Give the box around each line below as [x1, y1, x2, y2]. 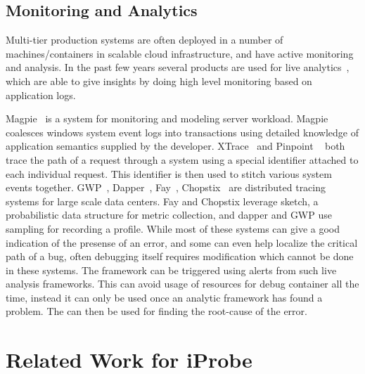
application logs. [6, 87, 76, 102]
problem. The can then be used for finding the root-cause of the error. [6, 304, 307, 318]
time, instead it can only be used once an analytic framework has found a [6, 290, 323, 304]
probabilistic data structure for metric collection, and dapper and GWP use [6, 207, 332, 222]
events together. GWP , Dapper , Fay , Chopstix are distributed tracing [6, 180, 326, 195]
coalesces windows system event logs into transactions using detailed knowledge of [6, 124, 359, 139]
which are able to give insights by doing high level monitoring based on [6, 73, 312, 88]
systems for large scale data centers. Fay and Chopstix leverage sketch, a [6, 193, 319, 208]
